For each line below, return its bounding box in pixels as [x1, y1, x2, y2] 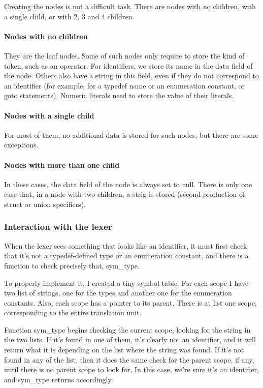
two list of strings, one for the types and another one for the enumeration [4, 287, 232, 298]
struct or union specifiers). [4, 198, 86, 209]
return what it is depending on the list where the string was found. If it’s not [4, 344, 244, 355]
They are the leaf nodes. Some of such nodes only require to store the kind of [4, 50, 245, 61]
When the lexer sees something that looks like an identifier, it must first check [4, 240, 247, 251]
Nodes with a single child [4, 110, 94, 121]
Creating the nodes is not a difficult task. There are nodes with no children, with [4, 1, 256, 11]
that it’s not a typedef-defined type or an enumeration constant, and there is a [4, 250, 249, 261]
